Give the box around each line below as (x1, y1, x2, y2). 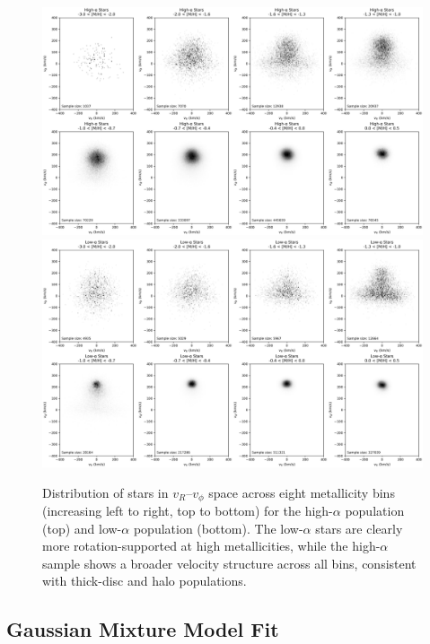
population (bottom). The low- (133, 518, 303, 537)
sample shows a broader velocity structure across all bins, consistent (42, 553, 417, 572)
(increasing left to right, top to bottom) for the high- (42, 501, 333, 520)
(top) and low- (42, 518, 122, 537)
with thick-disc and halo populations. (42, 571, 247, 590)
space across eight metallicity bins (208, 483, 395, 501)
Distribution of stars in (42, 483, 169, 501)
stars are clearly (315, 518, 403, 537)
